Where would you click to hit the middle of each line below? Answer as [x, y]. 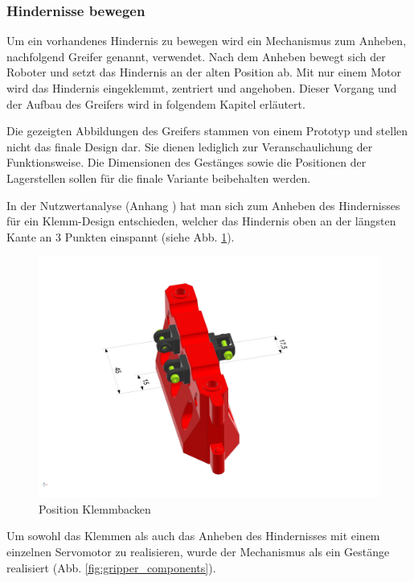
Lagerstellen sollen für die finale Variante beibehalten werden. [159, 177]
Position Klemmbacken [95, 508]
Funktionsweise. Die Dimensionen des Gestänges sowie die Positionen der [187, 162]
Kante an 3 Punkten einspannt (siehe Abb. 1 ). [121, 236]
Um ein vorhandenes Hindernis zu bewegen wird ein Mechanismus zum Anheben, [207, 41]
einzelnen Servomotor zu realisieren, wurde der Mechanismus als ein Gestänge [198, 551]
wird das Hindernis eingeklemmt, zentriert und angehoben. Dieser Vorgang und [202, 88]
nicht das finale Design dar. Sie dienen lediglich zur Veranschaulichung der [190, 146]
